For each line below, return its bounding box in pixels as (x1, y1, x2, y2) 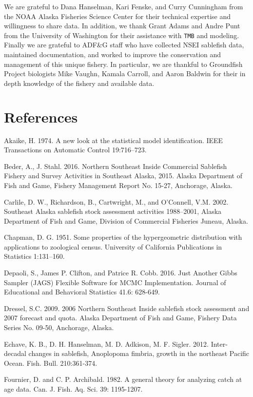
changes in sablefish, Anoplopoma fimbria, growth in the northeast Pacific (28, 348, 250, 358)
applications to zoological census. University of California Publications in (4, 241, 222, 251)
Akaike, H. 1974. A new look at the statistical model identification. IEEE (4, 135, 223, 145)
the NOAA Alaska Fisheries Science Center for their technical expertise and (4, 11, 231, 21)
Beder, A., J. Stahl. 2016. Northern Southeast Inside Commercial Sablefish (4, 161, 227, 171)
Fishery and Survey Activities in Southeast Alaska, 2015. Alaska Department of (4, 170, 242, 181)
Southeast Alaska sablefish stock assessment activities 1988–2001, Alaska (4, 206, 222, 216)
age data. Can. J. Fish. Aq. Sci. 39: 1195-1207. (4, 384, 143, 394)
